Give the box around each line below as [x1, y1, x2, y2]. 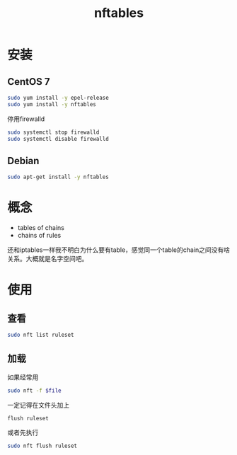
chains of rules [17, 231, 62, 240]
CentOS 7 [7, 76, 50, 88]
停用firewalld [7, 115, 45, 123]
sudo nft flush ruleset [7, 442, 78, 449]
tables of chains [17, 224, 65, 232]
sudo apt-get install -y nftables [7, 173, 110, 181]
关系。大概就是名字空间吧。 [7, 255, 88, 263]
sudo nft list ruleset [7, 331, 74, 339]
